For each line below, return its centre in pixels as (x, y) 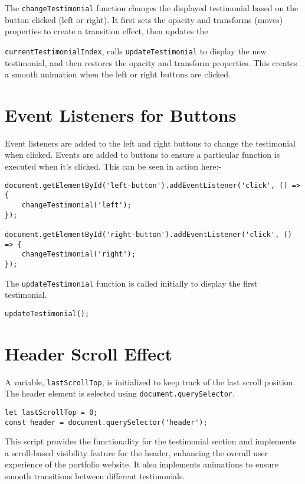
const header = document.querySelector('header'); (106, 422)
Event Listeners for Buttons (121, 114)
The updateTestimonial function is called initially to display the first (131, 283)
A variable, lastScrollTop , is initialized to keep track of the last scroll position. (150, 381)
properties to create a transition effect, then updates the (106, 31)
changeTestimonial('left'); (76, 205)
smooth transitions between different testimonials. (95, 475)
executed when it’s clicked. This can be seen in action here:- (113, 166)
